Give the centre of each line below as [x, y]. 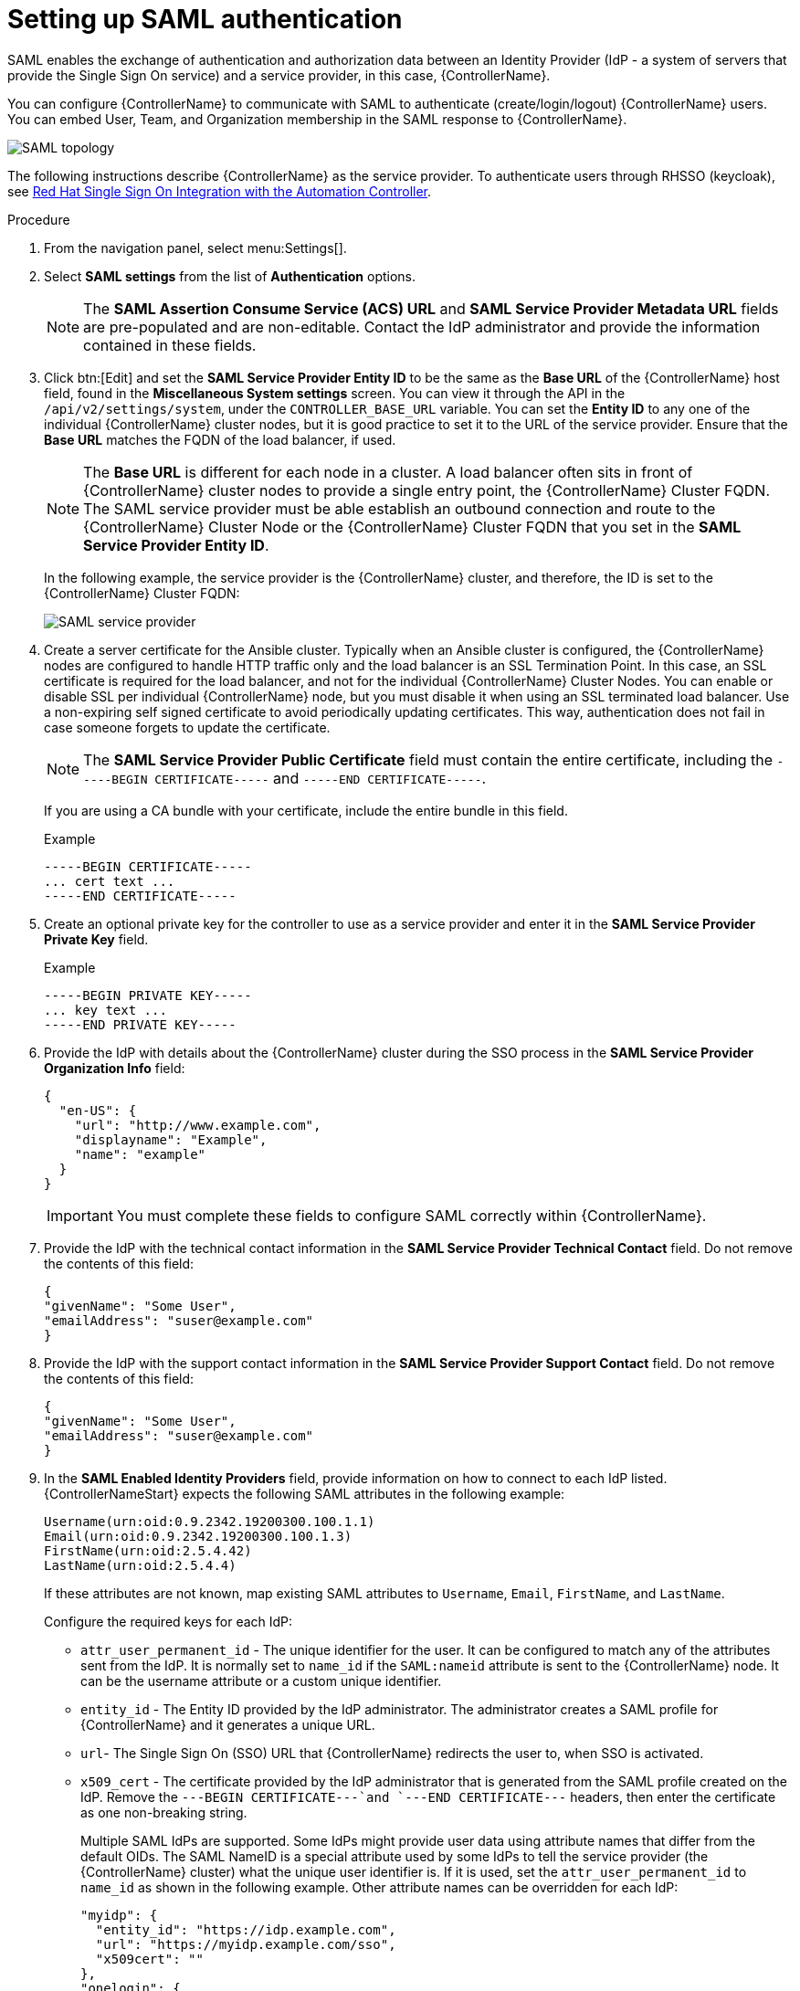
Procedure [39, 219]
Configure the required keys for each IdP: [168, 1621]
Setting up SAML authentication [205, 19]
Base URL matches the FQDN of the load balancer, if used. [220, 439]
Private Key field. [96, 939]
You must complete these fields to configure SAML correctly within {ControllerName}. [411, 1215]
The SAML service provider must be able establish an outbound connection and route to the [400, 508]
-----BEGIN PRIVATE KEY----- [148, 995]
